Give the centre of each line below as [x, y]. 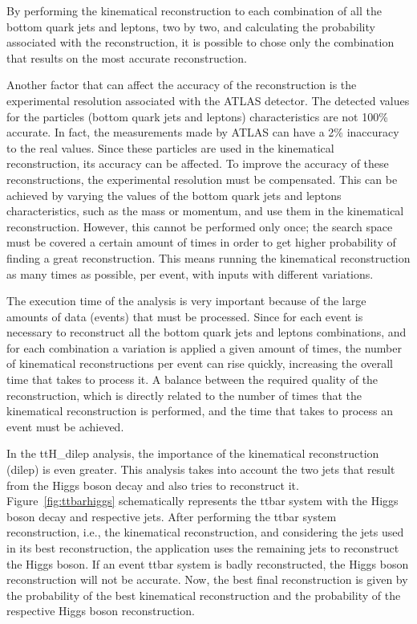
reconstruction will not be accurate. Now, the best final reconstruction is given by [207, 579]
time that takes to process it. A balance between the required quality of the [192, 379]
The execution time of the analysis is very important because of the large [186, 301]
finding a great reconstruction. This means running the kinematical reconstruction [208, 257]
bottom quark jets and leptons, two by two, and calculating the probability [191, 26]
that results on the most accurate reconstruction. [127, 57]
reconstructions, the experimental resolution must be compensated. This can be [202, 179]
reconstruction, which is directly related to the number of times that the [184, 395]
